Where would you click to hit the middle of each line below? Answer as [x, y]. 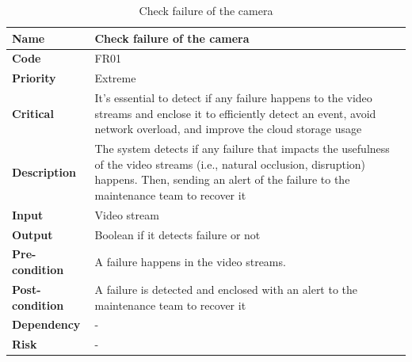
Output [32, 234]
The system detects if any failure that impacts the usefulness [242, 149]
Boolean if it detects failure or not [177, 234]
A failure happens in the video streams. [190, 262]
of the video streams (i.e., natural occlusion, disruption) [230, 164]
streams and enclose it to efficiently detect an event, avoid [235, 113]
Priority [34, 78]
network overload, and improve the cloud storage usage [228, 129]
